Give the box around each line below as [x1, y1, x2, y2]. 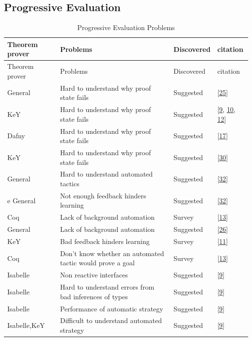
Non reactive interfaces [60, 270, 128, 280]
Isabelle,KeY [7, 320, 45, 330]
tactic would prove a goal [60, 258, 135, 268]
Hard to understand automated [60, 169, 153, 179]
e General [7, 195, 36, 205]
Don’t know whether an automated [60, 248, 164, 258]
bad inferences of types [60, 291, 128, 301]
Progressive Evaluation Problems [77, 22, 175, 32]
